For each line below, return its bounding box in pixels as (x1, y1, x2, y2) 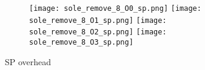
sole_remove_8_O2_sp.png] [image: (29, 28, 167, 37)
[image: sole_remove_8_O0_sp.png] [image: (29, 4, 201, 13)
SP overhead (5, 55, 52, 68)
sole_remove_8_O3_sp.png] (29, 37, 133, 46)
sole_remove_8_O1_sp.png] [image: (29, 16, 167, 25)
